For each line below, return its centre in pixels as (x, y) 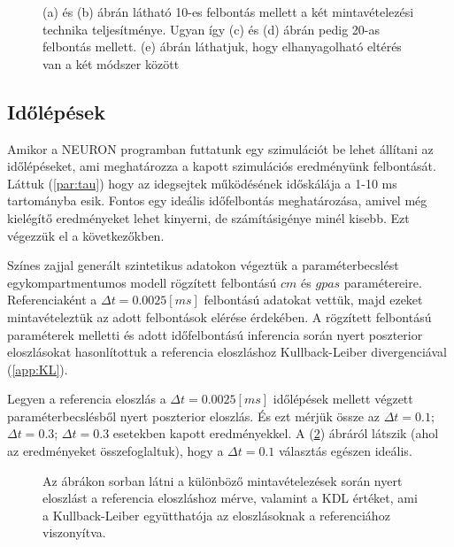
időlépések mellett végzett (343, 399)
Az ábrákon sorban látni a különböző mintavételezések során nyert (223, 480)
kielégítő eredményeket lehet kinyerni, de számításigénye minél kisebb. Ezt (208, 217)
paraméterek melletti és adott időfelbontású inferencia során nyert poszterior (215, 334)
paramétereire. (383, 282)
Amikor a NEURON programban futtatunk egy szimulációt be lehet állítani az (220, 148)
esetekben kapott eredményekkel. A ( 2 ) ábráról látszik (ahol (276, 433)
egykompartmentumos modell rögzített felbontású (142, 282)
